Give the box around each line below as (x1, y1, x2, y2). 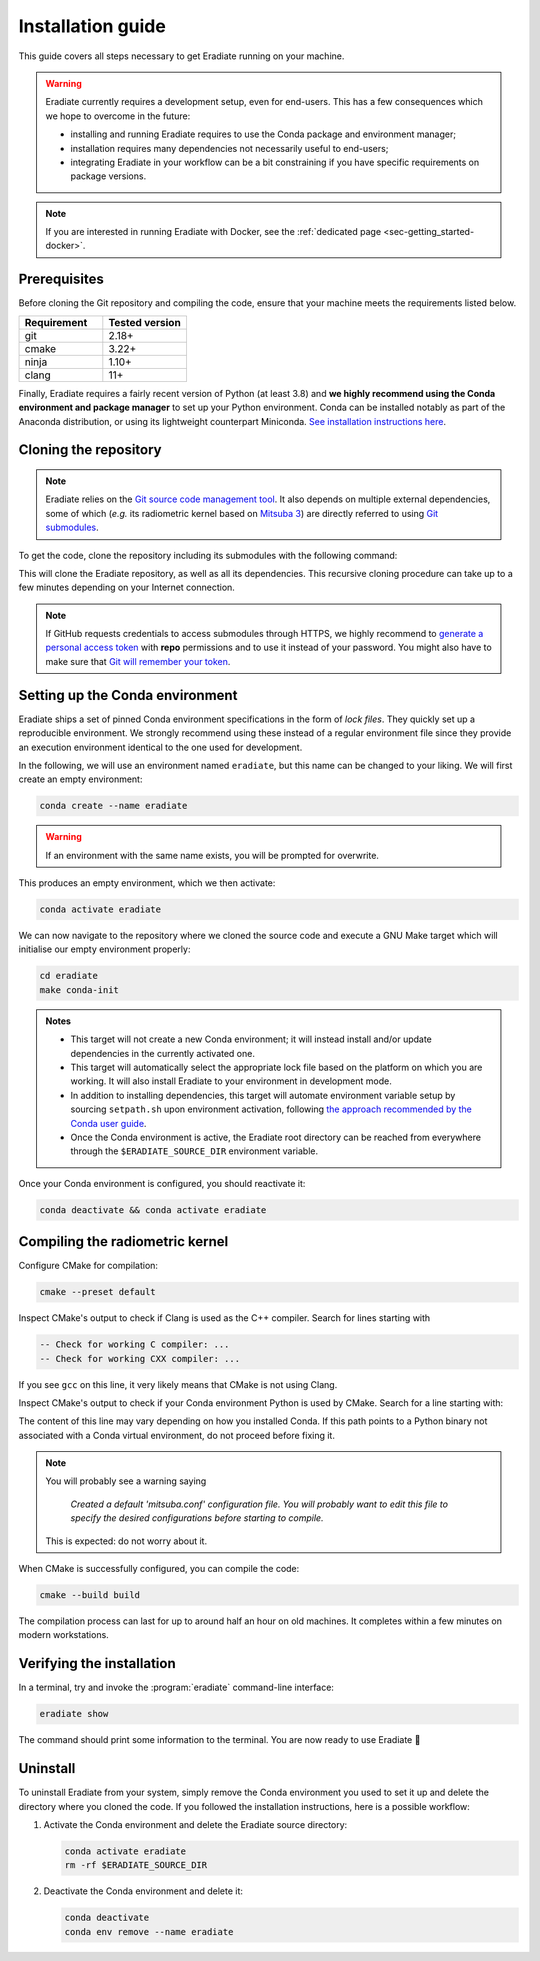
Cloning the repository (18, 441, 162, 459)
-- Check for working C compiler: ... (39, 1339, 230, 1350)
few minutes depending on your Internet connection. (18, 581, 235, 594)
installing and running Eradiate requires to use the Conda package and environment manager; (70, 128, 457, 140)
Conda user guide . (70, 1117, 147, 1129)
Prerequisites (18, 271, 104, 288)
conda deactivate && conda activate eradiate (39, 1204, 267, 1215)
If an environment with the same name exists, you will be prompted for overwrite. (45, 849, 380, 861)
